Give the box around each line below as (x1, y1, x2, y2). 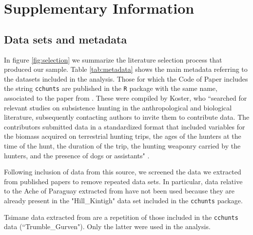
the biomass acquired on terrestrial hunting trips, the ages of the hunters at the (4, 131, 241, 141)
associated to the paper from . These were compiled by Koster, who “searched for (4, 93, 247, 103)
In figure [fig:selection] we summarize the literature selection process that (4, 54, 222, 64)
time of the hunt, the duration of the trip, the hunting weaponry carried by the (4, 140, 241, 150)
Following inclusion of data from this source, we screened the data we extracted (4, 167, 241, 177)
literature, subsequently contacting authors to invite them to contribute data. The (4, 112, 250, 122)
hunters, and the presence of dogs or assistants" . (4, 150, 150, 160)
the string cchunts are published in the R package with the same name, (4, 83, 217, 93)
